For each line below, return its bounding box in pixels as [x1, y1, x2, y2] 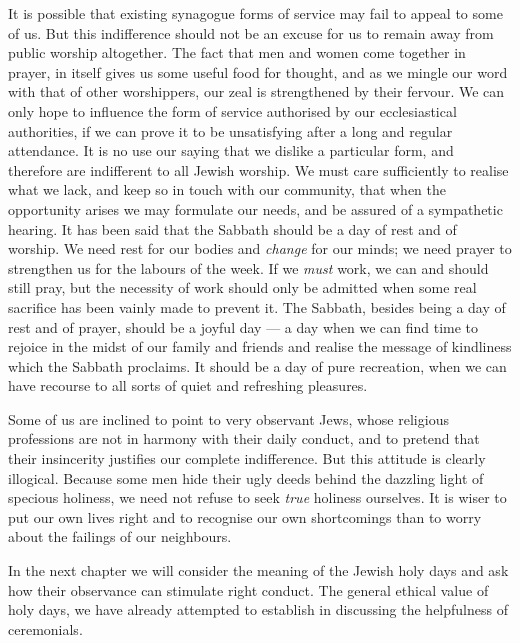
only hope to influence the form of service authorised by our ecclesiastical [8, 100, 457, 121]
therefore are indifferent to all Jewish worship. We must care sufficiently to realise [8, 159, 509, 180]
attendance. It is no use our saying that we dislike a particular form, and [8, 140, 454, 161]
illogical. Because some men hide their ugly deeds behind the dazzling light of [8, 467, 484, 488]
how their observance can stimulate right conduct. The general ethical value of [8, 579, 489, 600]
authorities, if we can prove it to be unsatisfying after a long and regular [8, 120, 453, 141]
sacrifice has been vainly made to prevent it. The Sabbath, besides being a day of [8, 296, 506, 317]
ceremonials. [8, 618, 83, 639]
